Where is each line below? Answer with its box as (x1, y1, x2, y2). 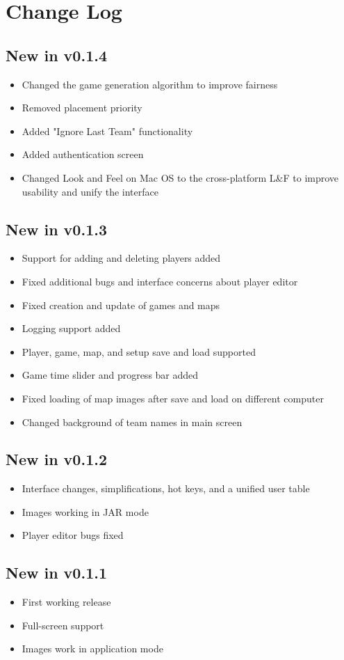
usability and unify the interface (22, 184, 158, 198)
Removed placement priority (22, 100, 142, 115)
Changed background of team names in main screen (22, 414, 243, 429)
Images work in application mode (22, 641, 163, 656)
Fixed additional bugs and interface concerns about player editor (22, 274, 298, 288)
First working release (22, 595, 111, 609)
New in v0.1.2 (6, 448, 107, 470)
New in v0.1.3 (6, 218, 107, 239)
